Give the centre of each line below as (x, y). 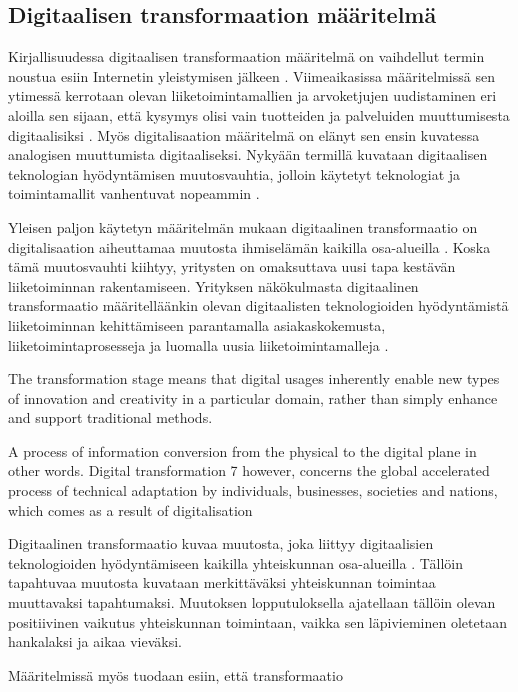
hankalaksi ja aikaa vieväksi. (95, 641)
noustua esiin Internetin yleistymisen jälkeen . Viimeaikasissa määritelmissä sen (251, 75)
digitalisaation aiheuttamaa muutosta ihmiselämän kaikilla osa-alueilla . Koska (249, 246)
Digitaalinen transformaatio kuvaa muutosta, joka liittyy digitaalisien (221, 543)
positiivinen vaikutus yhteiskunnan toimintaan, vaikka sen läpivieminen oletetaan (257, 621)
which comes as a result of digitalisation (130, 509)
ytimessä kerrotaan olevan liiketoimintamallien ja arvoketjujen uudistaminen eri (252, 95)
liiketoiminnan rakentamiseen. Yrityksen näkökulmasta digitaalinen (213, 285)
